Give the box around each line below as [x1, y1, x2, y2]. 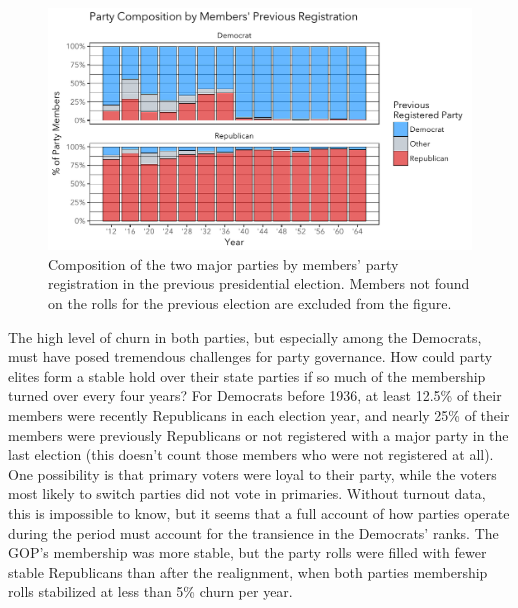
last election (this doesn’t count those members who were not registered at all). [8, 444, 494, 465]
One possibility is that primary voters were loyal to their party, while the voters [8, 463, 497, 484]
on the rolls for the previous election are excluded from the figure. [48, 293, 452, 313]
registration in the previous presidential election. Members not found [48, 273, 470, 294]
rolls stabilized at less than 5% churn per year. [8, 581, 293, 602]
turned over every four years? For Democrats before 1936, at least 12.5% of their [8, 385, 502, 406]
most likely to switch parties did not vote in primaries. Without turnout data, [8, 483, 486, 504]
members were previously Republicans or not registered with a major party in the [8, 424, 509, 445]
